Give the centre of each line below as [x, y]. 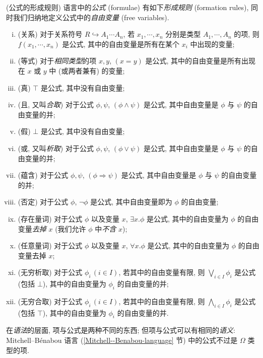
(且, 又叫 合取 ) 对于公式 [56, 104]
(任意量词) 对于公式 [50, 245]
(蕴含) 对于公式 [43, 175]
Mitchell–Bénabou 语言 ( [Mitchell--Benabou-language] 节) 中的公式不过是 [122, 340]
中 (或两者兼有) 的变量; [87, 70]
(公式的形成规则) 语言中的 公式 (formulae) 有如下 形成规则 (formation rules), [127, 7]
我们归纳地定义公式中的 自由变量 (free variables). [91, 17]
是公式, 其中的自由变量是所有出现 [200, 61]
